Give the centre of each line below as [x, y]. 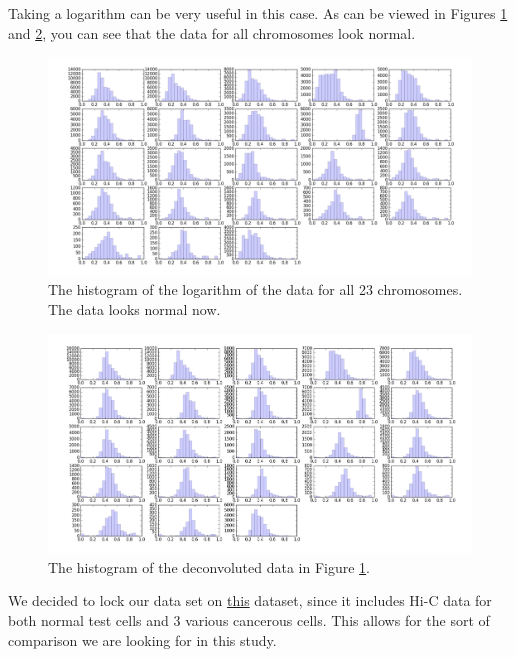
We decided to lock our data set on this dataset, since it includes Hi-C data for [250, 600]
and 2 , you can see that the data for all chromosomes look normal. [212, 32]
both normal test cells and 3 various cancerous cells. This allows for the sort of [249, 620]
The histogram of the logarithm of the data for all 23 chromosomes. [255, 289]
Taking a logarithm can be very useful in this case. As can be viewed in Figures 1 [258, 13]
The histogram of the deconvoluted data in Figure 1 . [209, 566]
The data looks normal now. [134, 309]
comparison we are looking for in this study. [142, 639]
